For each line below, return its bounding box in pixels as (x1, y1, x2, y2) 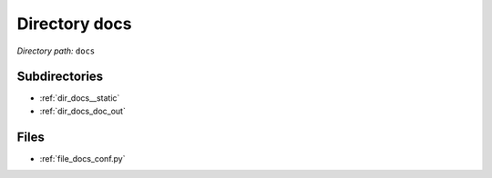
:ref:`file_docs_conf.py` (39, 153, 126, 163)
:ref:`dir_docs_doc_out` (39, 105, 127, 116)
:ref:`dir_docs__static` (39, 93, 120, 104)
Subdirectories (16, 69, 104, 84)
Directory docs (16, 14, 132, 34)
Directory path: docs (16, 45, 96, 56)
